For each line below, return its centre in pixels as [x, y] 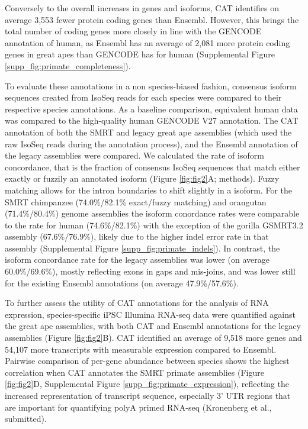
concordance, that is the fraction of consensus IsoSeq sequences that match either [153, 167]
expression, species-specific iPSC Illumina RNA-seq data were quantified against [150, 314]
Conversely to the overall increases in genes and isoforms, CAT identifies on [142, 8]
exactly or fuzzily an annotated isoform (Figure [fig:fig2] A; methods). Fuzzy [142, 178]
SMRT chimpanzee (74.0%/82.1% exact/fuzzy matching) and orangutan [136, 201]
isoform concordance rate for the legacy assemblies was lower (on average [137, 259]
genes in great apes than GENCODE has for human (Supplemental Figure [140, 54]
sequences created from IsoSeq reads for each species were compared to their [143, 97]
